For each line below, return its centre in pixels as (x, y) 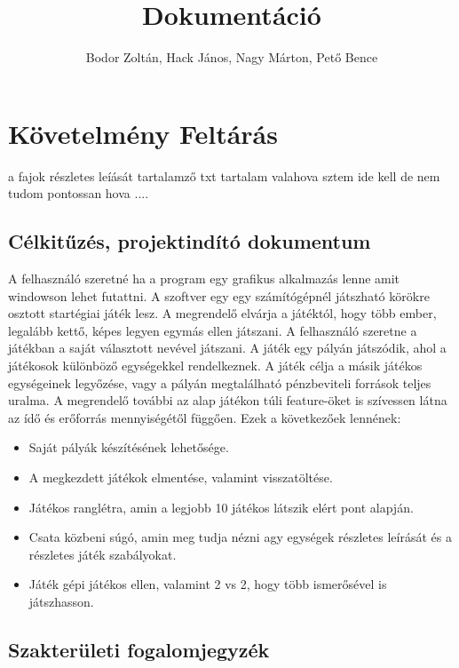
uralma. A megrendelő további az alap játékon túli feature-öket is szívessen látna (228, 400)
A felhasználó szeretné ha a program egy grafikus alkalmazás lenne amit (204, 278)
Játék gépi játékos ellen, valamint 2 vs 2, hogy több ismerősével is (208, 584)
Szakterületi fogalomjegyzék (139, 649)
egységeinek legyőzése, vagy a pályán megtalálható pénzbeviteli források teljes (220, 382)
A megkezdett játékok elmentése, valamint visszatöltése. (181, 477)
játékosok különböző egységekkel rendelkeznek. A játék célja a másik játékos (215, 366)
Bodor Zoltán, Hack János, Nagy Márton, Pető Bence (232, 57)
